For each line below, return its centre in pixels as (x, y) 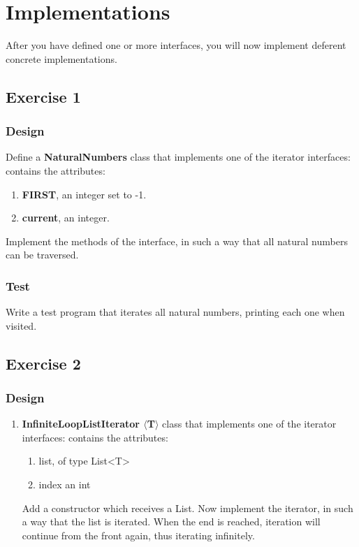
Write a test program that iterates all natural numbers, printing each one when (175, 312)
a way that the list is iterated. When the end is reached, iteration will (171, 522)
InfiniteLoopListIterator (81, 424)
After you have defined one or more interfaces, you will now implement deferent (176, 45)
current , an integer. (66, 218)
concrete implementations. (61, 58)
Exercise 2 (43, 363)
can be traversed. (42, 255)
